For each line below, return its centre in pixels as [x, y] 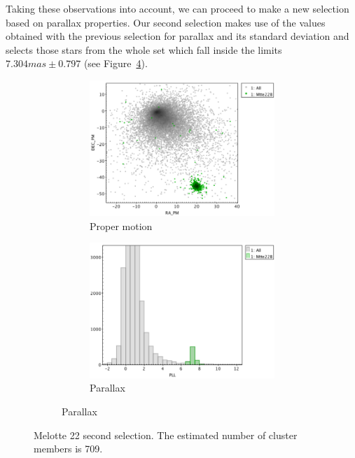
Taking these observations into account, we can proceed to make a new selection [177, 8]
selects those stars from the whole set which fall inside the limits [144, 49]
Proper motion [121, 226]
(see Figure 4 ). [116, 63]
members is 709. [68, 449]
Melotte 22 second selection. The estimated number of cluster [166, 435]
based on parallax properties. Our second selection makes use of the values [166, 22]
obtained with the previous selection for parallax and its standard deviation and [177, 36]
